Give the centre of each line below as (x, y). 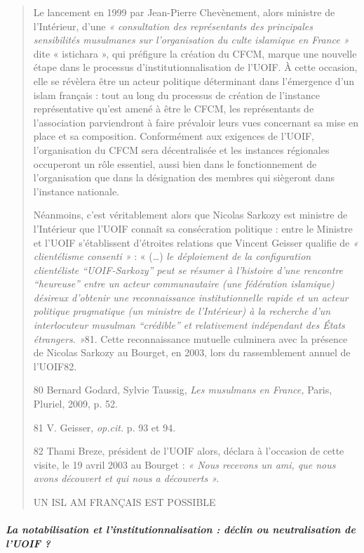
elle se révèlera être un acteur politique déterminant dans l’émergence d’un (194, 80)
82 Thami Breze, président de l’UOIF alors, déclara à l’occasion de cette (189, 451)
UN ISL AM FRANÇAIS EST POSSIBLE (124, 502)
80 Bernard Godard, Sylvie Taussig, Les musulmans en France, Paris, (183, 390)
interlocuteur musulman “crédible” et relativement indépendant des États (189, 325)
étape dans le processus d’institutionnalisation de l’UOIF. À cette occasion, (195, 67)
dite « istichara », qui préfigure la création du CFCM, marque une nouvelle (195, 53)
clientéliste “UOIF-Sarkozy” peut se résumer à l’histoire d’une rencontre (188, 269)
